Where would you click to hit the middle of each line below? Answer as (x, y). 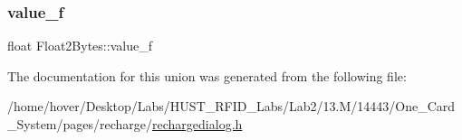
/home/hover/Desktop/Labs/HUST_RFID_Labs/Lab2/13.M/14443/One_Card (231, 106)
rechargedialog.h (197, 124)
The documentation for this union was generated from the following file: (207, 75)
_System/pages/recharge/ (80, 124)
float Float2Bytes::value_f (80, 46)
